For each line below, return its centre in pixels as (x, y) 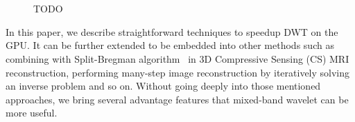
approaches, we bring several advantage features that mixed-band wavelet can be (177, 99)
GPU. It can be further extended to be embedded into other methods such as (170, 45)
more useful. (32, 113)
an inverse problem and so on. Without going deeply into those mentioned (163, 86)
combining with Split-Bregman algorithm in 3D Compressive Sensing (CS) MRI (177, 58)
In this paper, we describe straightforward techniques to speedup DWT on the (172, 31)
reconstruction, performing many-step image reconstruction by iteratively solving (178, 72)
